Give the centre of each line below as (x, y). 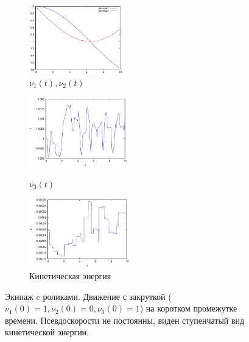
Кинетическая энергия (70, 276)
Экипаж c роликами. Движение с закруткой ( (88, 296)
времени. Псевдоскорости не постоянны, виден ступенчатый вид (125, 320)
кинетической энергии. (47, 332)
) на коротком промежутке (188, 308)
